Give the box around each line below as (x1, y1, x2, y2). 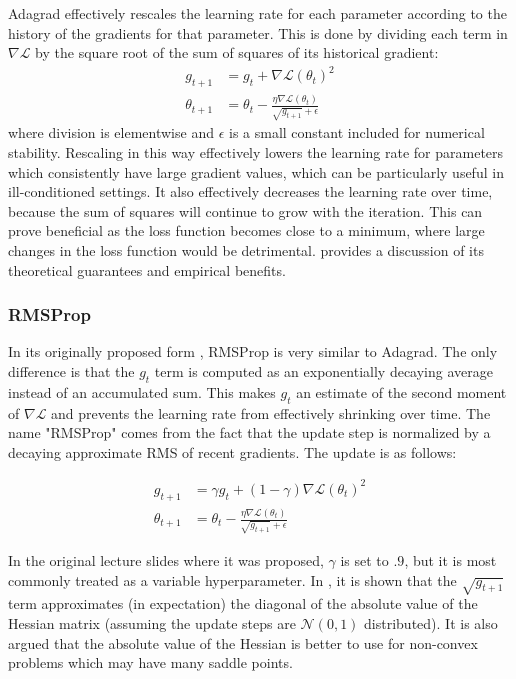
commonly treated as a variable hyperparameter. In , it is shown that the (8, 569, 457, 590)
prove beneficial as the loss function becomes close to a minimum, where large (8, 220, 485, 241)
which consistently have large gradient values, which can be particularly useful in (8, 161, 504, 182)
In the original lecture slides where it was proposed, (8, 549, 324, 570)
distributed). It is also (364, 612, 498, 633)
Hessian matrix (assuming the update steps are (8, 612, 296, 633)
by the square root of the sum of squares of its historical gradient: (35, 42, 439, 63)
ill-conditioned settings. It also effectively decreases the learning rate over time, (8, 181, 493, 202)
